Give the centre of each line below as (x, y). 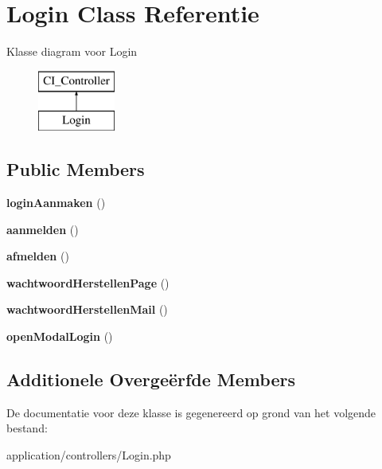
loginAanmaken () (56, 203)
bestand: (27, 428)
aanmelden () (43, 229)
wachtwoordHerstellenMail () (87, 309)
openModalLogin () (60, 336)
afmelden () (38, 256)
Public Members (76, 169)
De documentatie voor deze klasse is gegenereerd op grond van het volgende (191, 412)
